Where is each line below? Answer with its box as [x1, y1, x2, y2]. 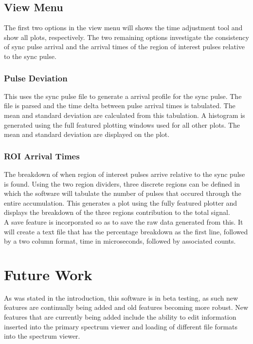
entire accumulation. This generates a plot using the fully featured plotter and [4, 197, 237, 208]
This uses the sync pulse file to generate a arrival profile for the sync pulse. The [4, 91, 242, 101]
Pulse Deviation [4, 72, 68, 84]
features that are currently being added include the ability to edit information [4, 312, 236, 322]
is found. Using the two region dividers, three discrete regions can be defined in [4, 178, 240, 189]
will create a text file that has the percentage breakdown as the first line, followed [4, 226, 248, 236]
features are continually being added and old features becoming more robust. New [4, 302, 249, 312]
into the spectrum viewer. [4, 331, 80, 341]
